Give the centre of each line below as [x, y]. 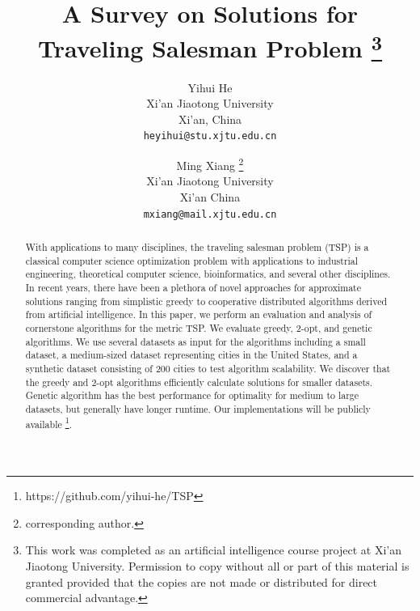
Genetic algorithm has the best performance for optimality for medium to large [192, 395]
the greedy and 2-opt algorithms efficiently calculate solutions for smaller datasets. [199, 382]
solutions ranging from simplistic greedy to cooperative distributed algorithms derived [206, 301]
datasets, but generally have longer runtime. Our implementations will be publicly [198, 408]
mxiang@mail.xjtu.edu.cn [210, 214]
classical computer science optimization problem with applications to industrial [192, 260]
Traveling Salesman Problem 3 [210, 47]
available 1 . [48, 422]
